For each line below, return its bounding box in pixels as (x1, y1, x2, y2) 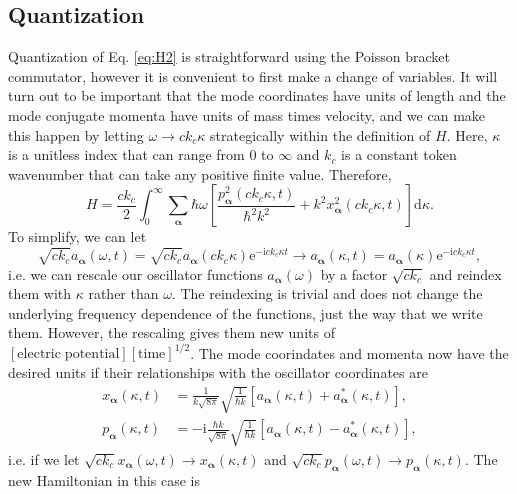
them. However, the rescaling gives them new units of (8, 322, 335, 343)
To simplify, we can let (8, 226, 147, 247)
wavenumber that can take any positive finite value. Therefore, (8, 163, 392, 184)
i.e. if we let (8, 448, 80, 469)
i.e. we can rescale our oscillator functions (8, 263, 263, 284)
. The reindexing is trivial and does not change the (171, 283, 483, 304)
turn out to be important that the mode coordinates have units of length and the (8, 85, 506, 106)
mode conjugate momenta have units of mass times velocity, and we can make (8, 104, 486, 125)
